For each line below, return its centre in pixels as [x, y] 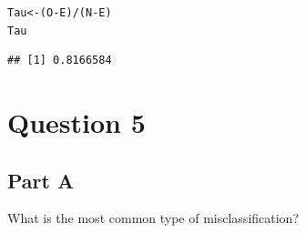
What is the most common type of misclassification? [153, 218]
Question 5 [76, 122]
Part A [41, 180]
